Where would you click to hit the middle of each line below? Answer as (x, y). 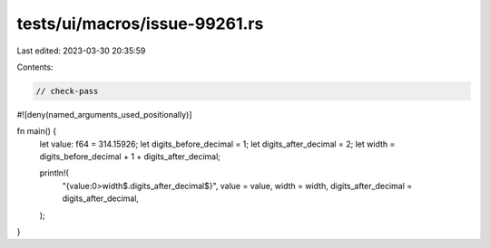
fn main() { (37, 131)
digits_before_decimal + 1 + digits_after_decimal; (130, 157)
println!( (54, 173)
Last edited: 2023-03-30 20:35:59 (81, 51)
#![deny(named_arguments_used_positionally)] (104, 114)
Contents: (35, 67)
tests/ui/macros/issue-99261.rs (140, 24)
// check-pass (67, 91)
